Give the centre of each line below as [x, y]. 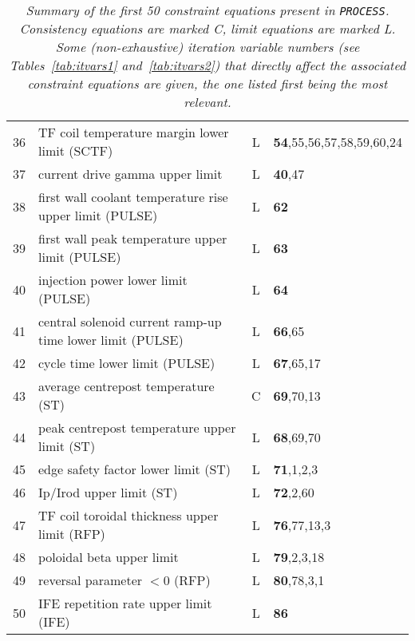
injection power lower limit [113, 280]
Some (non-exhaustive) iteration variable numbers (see [207, 47]
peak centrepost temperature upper [137, 427]
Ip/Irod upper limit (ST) [108, 492]
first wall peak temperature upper [133, 238]
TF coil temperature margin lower [134, 132]
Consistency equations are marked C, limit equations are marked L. [207, 28]
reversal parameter [91, 580]
